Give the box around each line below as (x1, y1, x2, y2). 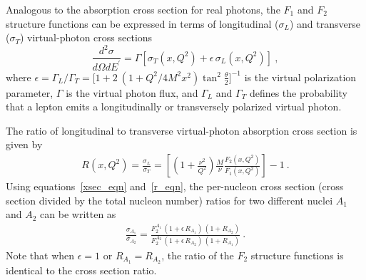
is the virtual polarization (244, 69, 357, 84)
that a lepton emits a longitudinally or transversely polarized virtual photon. (6, 99, 342, 114)
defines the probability (249, 85, 347, 100)
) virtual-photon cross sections (19, 30, 153, 45)
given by (6, 137, 43, 152)
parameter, (6, 85, 54, 100)
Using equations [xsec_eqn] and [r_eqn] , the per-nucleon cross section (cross (6, 179, 344, 194)
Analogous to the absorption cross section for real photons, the (6, 2, 280, 16)
